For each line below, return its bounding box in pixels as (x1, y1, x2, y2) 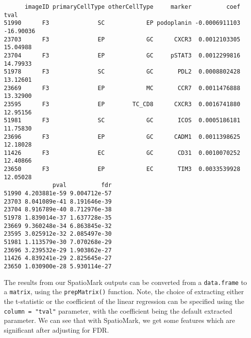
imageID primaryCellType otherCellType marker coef (24, 3, 240, 10)
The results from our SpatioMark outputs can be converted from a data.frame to (4, 277, 247, 287)
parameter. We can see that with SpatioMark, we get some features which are (4, 315, 235, 325)
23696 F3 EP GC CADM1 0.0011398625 (4, 133, 240, 140)
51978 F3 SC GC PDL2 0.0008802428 (4, 68, 240, 75)
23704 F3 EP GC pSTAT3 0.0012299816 (4, 52, 240, 59)
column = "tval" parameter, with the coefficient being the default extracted (4, 305, 233, 316)
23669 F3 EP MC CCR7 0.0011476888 (4, 84, 240, 92)
